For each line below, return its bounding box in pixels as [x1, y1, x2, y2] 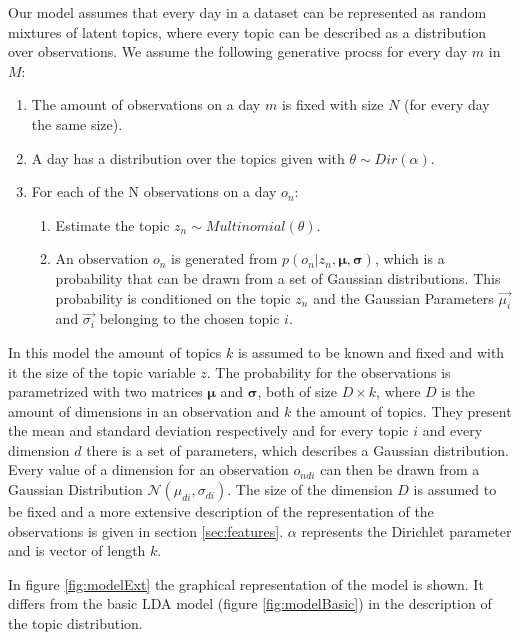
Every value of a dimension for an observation [8, 459, 289, 480]
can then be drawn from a [320, 459, 480, 480]
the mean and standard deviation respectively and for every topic [8, 420, 409, 441]
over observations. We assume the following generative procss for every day [8, 41, 468, 62]
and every [422, 420, 483, 441]
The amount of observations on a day [31, 94, 261, 115]
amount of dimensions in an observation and [8, 400, 280, 421]
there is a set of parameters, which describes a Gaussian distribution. [86, 439, 509, 460]
